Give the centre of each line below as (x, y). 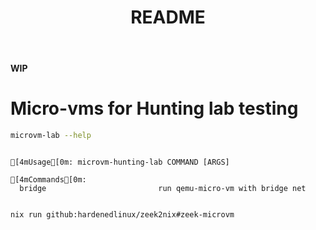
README (168, 17)
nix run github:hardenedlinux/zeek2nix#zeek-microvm (122, 215)
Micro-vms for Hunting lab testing (154, 108)
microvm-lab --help (51, 136)
